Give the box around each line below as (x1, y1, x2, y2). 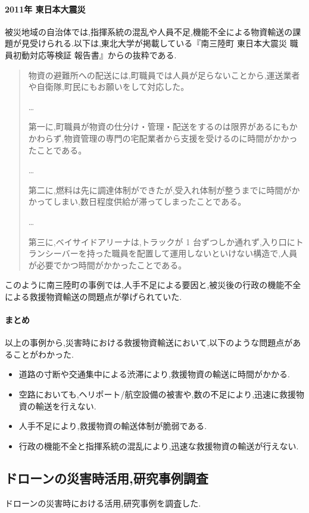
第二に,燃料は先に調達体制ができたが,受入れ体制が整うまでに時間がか (28, 183, 300, 196)
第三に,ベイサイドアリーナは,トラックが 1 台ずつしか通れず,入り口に (28, 235, 295, 248)
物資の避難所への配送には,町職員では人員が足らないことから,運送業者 (28, 68, 300, 81)
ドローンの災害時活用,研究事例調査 (5, 468, 208, 487)
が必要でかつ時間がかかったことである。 (28, 258, 187, 271)
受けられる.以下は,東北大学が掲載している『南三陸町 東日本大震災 (29, 37, 288, 49)
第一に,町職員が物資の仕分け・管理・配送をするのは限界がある (28, 120, 273, 133)
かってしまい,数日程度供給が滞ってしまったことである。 (28, 195, 246, 208)
